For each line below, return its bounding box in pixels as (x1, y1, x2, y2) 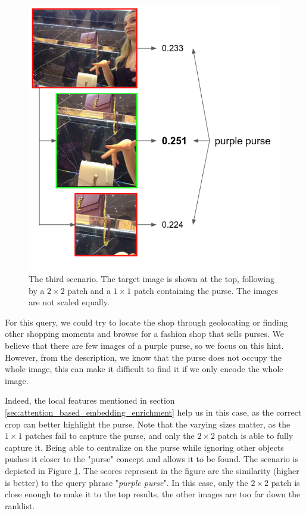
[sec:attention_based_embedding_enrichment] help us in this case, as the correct (5, 406, 302, 419)
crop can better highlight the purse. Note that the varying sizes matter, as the (5, 417, 291, 430)
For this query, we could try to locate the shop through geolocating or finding (5, 315, 288, 328)
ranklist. (5, 499, 35, 512)
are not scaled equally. (29, 296, 110, 308)
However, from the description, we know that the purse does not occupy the (5, 351, 282, 363)
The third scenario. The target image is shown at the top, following (29, 273, 274, 285)
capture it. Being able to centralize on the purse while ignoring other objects (5, 441, 284, 453)
